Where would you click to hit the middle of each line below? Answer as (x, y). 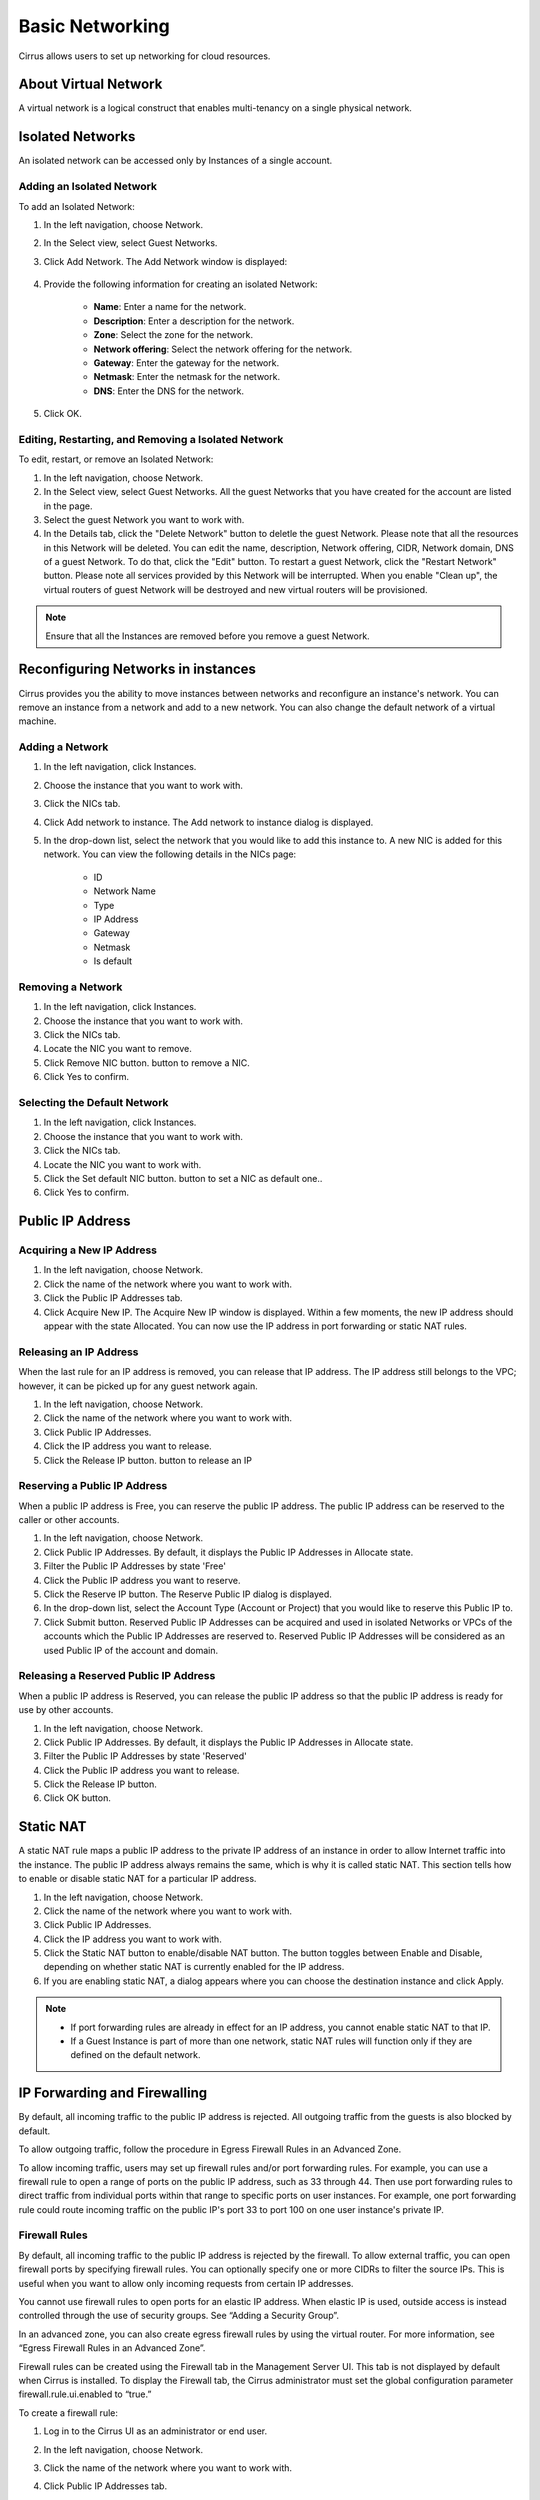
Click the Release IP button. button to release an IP (148, 1460)
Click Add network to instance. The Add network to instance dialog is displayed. (208, 822)
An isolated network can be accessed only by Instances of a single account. (175, 161)
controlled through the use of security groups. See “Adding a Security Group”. (179, 2316)
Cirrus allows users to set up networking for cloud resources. (144, 56)
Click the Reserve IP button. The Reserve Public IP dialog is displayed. (187, 1594)
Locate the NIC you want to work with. (122, 1164)
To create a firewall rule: (68, 2412)
